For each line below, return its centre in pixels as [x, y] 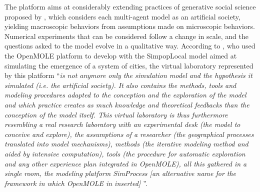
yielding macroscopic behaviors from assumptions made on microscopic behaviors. [130, 26]
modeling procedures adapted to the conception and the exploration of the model [125, 95]
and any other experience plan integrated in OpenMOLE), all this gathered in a [126, 163]
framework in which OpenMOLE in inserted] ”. [76, 183]
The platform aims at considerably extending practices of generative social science [130, 6]
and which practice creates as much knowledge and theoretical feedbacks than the [127, 104]
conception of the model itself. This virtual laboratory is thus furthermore [116, 114]
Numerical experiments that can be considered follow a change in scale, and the [126, 36]
